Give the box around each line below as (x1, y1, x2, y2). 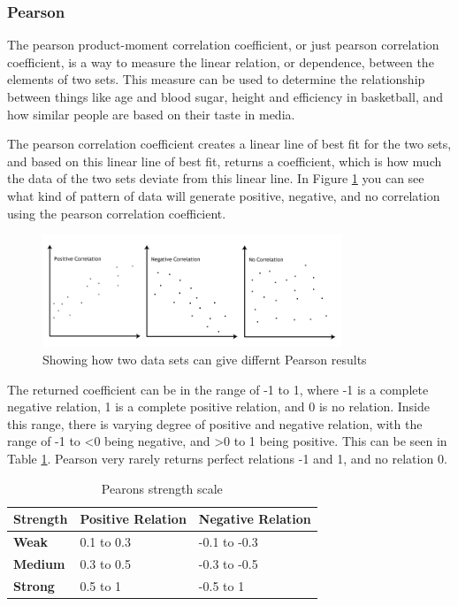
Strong (13, 576, 55, 594)
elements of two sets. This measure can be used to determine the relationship (7, 70, 425, 88)
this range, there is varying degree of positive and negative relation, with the (7, 414, 423, 433)
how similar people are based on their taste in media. (7, 104, 295, 123)
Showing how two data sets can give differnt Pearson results (42, 349, 367, 368)
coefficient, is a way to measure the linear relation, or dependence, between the (7, 52, 434, 71)
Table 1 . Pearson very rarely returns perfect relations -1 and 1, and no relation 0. (7, 449, 447, 467)
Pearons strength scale (101, 479, 223, 497)
